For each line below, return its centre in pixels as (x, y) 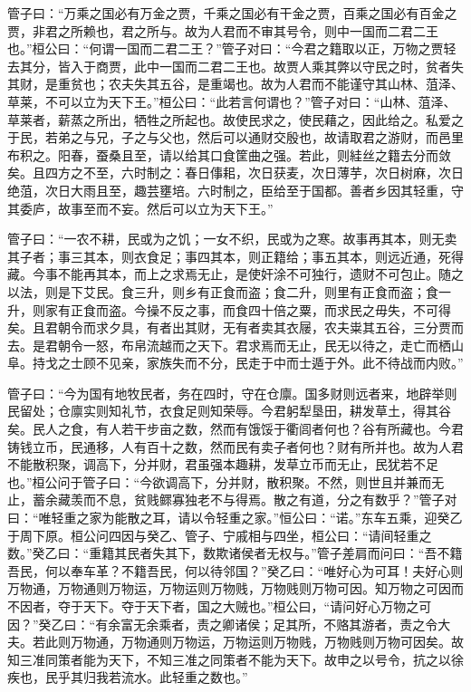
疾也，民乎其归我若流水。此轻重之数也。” (128, 677)
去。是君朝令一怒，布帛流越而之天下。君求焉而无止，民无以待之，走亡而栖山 (235, 345)
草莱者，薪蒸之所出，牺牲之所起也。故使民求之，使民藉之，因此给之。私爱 (229, 119)
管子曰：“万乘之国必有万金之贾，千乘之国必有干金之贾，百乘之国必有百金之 (232, 13)
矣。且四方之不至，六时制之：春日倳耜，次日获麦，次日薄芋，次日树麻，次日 (235, 173)
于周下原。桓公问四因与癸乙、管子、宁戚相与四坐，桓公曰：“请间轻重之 (220, 535)
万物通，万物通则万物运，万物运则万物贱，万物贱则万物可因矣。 (260, 642)
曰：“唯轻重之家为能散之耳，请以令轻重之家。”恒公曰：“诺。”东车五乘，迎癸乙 (235, 518)
